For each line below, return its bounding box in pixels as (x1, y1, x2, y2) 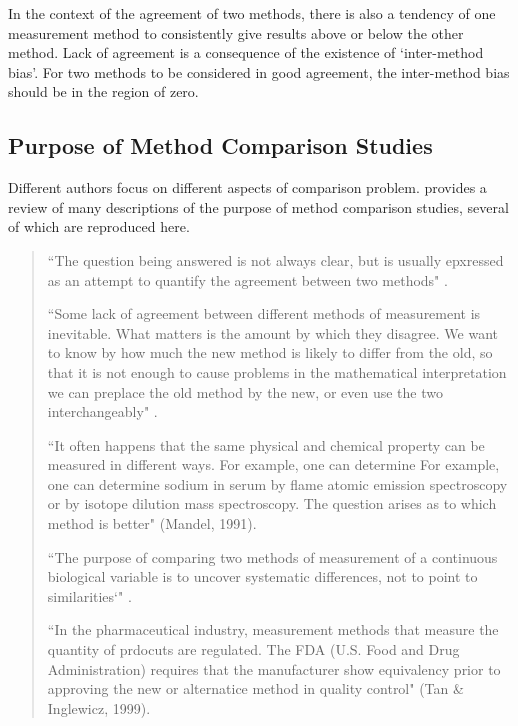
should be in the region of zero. (8, 81, 199, 102)
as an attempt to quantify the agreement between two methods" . (47, 269, 448, 290)
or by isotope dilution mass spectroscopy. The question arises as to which (47, 493, 497, 514)
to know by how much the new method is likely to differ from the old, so (47, 342, 493, 363)
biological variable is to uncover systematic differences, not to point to (47, 566, 478, 587)
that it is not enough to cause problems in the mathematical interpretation (47, 361, 507, 382)
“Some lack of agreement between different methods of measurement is (47, 303, 481, 324)
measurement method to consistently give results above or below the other (8, 22, 464, 43)
